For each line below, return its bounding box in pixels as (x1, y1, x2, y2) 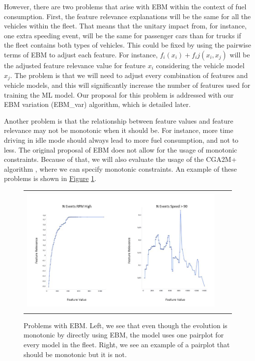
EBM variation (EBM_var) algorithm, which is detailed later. (4, 99, 191, 109)
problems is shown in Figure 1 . (4, 173, 96, 183)
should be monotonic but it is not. (24, 349, 127, 359)
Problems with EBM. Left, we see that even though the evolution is (24, 320, 227, 330)
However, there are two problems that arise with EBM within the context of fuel (4, 1, 247, 11)
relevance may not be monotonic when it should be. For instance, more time (4, 125, 233, 135)
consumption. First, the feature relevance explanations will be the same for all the (4, 11, 251, 21)
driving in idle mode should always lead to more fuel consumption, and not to (4, 134, 239, 145)
